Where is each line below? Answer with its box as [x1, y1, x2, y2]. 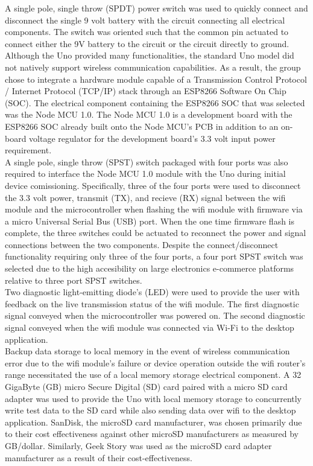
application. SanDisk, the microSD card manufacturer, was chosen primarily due [5, 415, 302, 428]
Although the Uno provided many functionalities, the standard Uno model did [5, 49, 294, 62]
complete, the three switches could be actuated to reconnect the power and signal [5, 226, 306, 239]
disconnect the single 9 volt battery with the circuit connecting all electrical [5, 13, 285, 26]
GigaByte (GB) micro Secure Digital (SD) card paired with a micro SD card [5, 380, 288, 392]
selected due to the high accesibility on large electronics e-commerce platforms [5, 262, 294, 275]
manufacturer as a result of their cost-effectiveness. [5, 451, 192, 464]
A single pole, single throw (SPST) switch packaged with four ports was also [5, 155, 288, 168]
